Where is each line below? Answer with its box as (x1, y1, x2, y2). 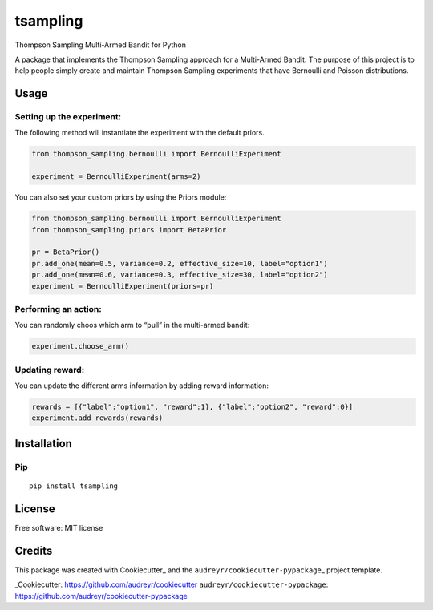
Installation (14, 437, 72, 450)
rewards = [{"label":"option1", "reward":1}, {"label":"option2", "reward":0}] (31, 402, 354, 411)
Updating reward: (14, 364, 85, 375)
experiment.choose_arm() (31, 341, 130, 351)
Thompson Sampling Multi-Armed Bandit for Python (14, 40, 187, 50)
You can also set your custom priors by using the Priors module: (14, 192, 227, 202)
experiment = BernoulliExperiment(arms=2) (31, 172, 201, 181)
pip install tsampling (29, 481, 119, 491)
